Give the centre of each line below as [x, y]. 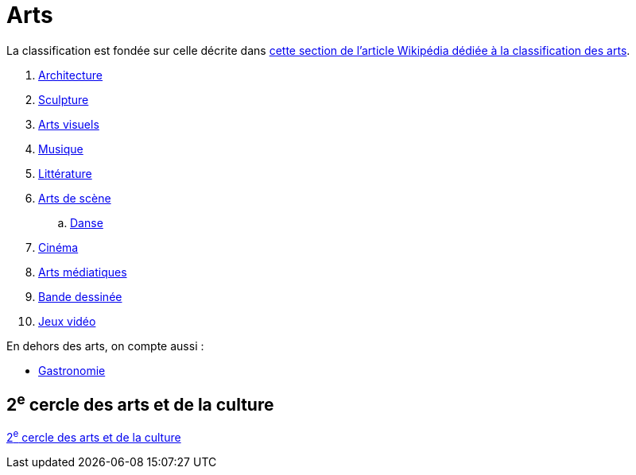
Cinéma [58, 247]
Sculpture [64, 99]
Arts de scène [75, 198]
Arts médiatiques [83, 272]
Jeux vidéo [67, 321]
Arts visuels [69, 124]
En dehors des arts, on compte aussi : [105, 346]
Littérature [65, 173]
